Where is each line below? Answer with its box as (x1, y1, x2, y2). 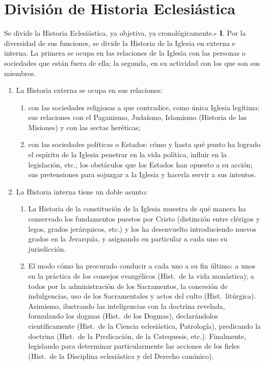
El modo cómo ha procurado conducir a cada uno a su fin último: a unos (28, 260, 255, 271)
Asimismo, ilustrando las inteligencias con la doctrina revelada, (28, 300, 225, 311)
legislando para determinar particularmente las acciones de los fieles (28, 340, 240, 351)
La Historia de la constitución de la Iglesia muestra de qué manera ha (28, 203, 246, 214)
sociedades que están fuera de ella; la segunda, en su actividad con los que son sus (4, 57, 260, 68)
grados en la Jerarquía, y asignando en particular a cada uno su (28, 233, 227, 244)
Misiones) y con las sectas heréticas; (28, 121, 141, 132)
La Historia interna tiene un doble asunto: (16, 186, 148, 197)
